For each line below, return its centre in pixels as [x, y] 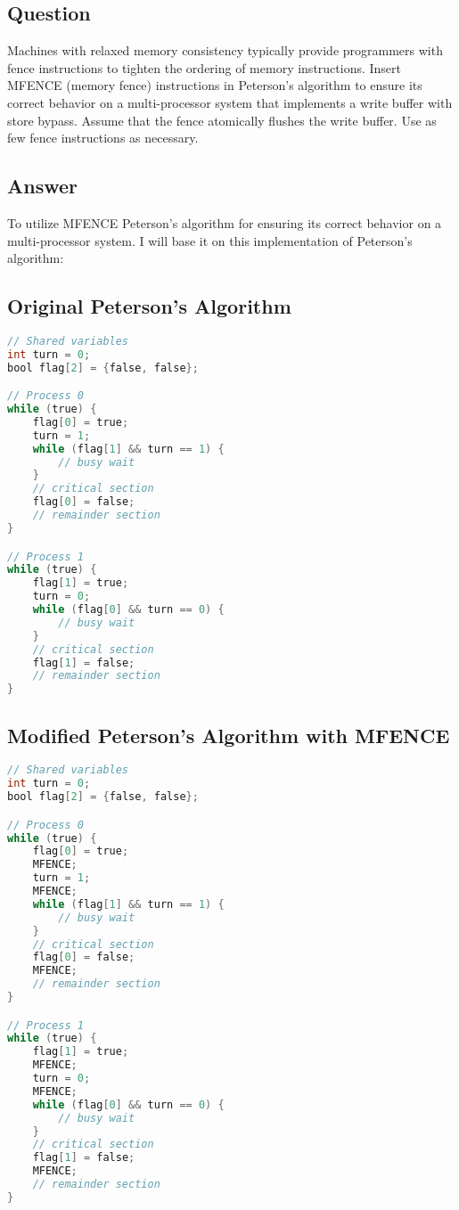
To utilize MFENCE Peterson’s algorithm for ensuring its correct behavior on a [225, 222]
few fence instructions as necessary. [103, 138]
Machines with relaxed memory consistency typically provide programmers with [225, 50]
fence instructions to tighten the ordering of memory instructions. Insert [205, 67]
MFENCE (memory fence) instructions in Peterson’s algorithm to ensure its [215, 85]
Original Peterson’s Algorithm [149, 306]
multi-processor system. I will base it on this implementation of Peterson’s [210, 240]
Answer [43, 186]
